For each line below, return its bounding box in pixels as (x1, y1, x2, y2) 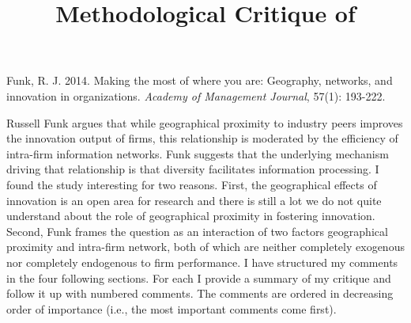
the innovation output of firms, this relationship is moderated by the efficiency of (6, 130, 398, 146)
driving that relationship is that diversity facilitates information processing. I (6, 161, 379, 177)
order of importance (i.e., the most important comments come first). (6, 300, 337, 317)
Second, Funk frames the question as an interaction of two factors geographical (6, 222, 388, 239)
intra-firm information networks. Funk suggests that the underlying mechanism (6, 145, 389, 161)
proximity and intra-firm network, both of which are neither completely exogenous (6, 238, 405, 255)
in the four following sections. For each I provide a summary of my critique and (6, 269, 391, 286)
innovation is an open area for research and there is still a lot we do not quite (6, 192, 382, 208)
